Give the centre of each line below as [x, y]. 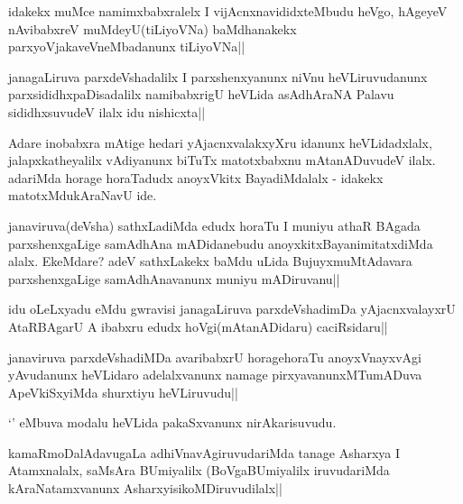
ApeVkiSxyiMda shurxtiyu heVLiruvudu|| [123, 392]
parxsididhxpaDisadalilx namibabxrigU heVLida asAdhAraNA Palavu [201, 94]
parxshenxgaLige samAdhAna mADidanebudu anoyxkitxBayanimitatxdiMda [221, 243]
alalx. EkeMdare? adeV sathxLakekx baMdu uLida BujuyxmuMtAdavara [210, 261]
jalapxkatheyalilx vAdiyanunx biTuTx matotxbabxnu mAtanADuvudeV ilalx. [222, 160]
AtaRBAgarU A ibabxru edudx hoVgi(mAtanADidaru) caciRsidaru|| [198, 326]
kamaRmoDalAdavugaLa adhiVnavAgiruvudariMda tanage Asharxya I [204, 452]
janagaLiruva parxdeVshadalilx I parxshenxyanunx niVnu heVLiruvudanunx [218, 76]
